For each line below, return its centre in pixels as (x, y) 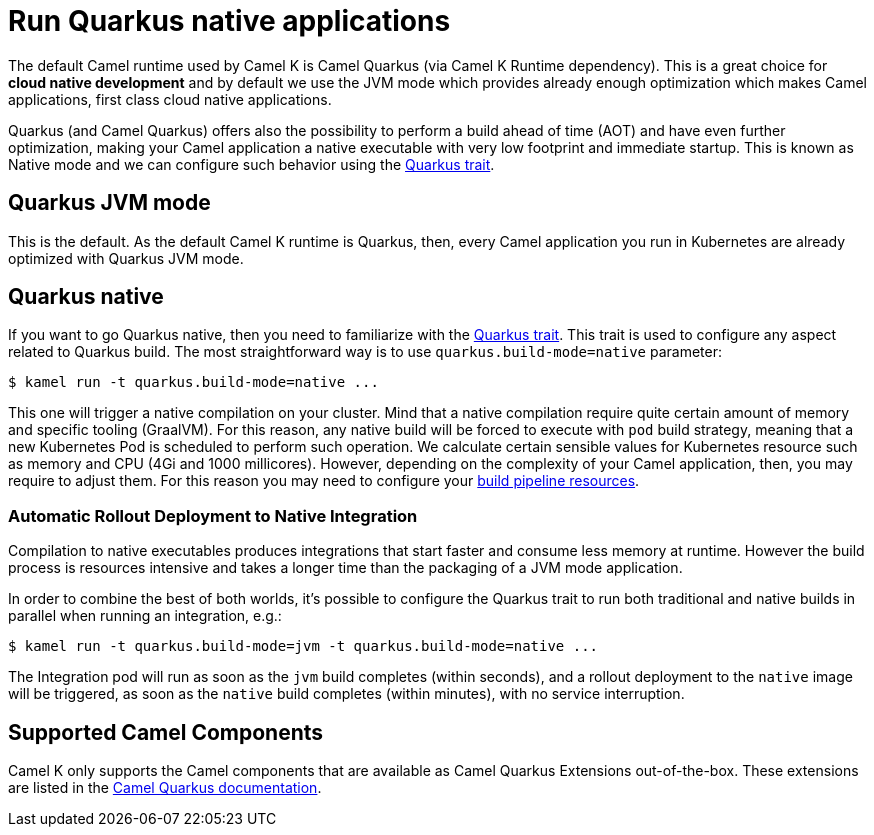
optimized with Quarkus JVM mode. (126, 258)
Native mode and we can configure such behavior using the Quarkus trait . (251, 164)
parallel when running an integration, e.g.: (145, 616)
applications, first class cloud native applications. (170, 99)
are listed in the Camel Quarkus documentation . (165, 788)
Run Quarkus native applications (229, 21)
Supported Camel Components (166, 732)
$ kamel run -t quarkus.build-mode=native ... (193, 382)
